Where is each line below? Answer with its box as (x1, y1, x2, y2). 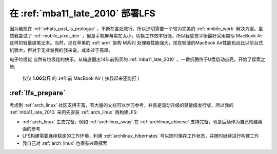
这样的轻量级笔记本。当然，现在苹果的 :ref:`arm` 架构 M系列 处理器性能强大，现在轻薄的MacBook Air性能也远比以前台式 (9, 40, 263, 46)
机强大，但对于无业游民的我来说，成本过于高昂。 (9, 47, 113, 53)
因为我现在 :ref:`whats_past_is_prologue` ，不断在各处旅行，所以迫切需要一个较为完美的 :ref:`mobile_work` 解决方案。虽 (9, 26, 264, 32)
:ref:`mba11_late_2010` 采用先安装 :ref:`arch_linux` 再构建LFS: (9, 109, 138, 115)
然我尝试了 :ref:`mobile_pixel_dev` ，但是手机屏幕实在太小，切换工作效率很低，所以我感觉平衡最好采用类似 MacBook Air (9, 32, 264, 38)
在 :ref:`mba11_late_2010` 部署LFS (9, 8, 156, 19)
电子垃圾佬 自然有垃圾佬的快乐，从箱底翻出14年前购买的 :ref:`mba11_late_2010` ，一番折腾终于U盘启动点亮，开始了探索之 (9, 56, 266, 62)
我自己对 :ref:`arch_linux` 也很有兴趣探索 (22, 140, 108, 146)
